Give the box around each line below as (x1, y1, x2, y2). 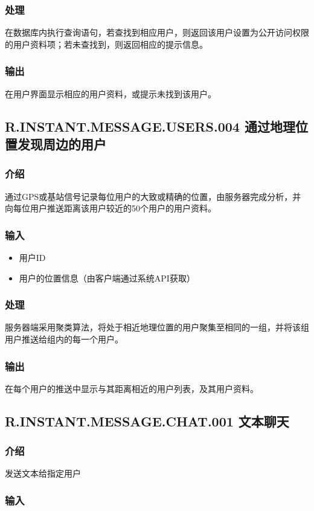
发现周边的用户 (17, 135, 106, 153)
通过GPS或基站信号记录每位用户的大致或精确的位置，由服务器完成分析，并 (5, 190, 301, 202)
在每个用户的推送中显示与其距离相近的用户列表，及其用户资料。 (5, 382, 258, 394)
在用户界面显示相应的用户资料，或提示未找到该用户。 (5, 87, 216, 100)
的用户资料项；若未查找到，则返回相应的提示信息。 (5, 37, 208, 50)
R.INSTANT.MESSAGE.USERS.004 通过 (5, 117, 270, 135)
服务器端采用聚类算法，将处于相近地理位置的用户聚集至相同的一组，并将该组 (5, 321, 309, 333)
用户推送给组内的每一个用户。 (5, 333, 123, 345)
